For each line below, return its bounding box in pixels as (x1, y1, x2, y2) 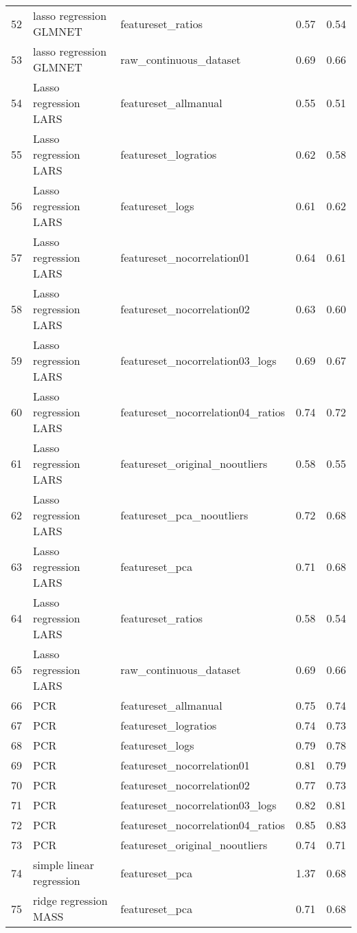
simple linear (33, 857, 95, 873)
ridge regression (33, 892, 108, 908)
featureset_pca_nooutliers (120, 507, 249, 523)
